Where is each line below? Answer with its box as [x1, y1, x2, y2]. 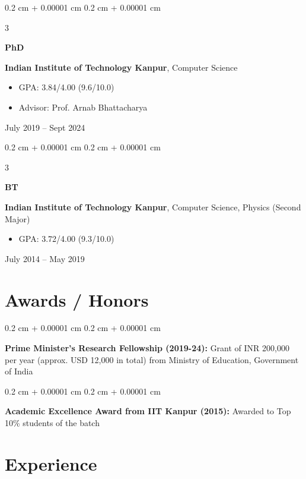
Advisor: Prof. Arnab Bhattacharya [18, 100, 148, 113]
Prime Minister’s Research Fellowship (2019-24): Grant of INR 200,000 [5, 342, 289, 354]
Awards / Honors [5, 287, 149, 311]
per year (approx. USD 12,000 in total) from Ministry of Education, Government [5, 353, 299, 365]
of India [5, 365, 33, 377]
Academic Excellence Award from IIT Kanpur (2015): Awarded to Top [5, 405, 291, 417]
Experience [5, 451, 97, 475]
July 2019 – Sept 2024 [5, 121, 85, 133]
